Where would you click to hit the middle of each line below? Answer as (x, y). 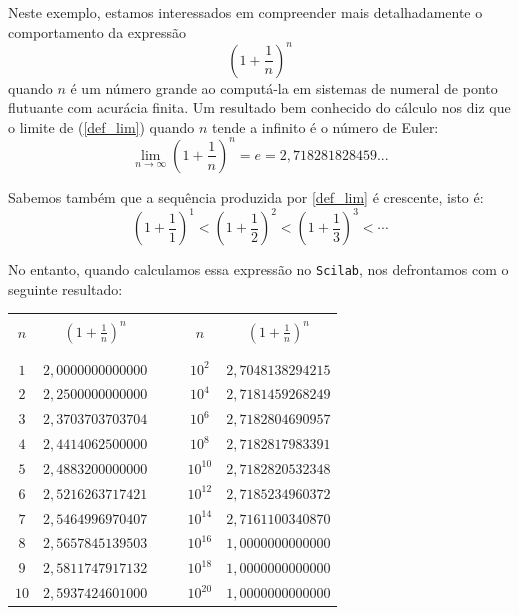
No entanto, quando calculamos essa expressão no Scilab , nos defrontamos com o (258, 269)
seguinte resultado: (65, 288)
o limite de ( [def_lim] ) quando (101, 126)
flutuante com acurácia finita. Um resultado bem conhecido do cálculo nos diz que (259, 107)
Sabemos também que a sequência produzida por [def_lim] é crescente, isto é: (246, 196)
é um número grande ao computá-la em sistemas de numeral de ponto (284, 87)
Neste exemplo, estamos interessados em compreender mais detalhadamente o (245, 12)
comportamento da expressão (97, 31)
